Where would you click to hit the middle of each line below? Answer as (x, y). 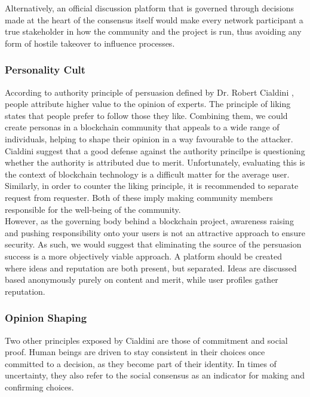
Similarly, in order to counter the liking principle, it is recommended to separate (152, 186)
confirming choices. (39, 387)
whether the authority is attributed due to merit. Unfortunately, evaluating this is (155, 162)
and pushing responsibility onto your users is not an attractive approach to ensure (155, 232)
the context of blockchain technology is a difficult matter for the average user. (147, 174)
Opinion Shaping (46, 318)
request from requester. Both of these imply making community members (139, 197)
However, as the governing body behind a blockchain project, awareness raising (149, 221)
